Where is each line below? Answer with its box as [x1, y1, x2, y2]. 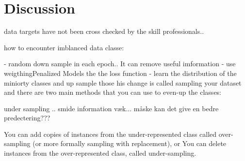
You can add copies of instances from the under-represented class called [4, 129, 217, 139]
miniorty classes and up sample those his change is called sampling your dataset [4, 77, 242, 88]
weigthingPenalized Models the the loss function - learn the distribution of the [4, 68, 237, 78]
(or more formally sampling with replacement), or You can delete [33, 138, 227, 148]
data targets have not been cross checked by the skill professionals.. [4, 26, 204, 36]
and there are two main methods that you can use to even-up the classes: [4, 87, 222, 97]
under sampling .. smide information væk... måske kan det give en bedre [4, 103, 219, 113]
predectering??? [4, 113, 50, 123]
